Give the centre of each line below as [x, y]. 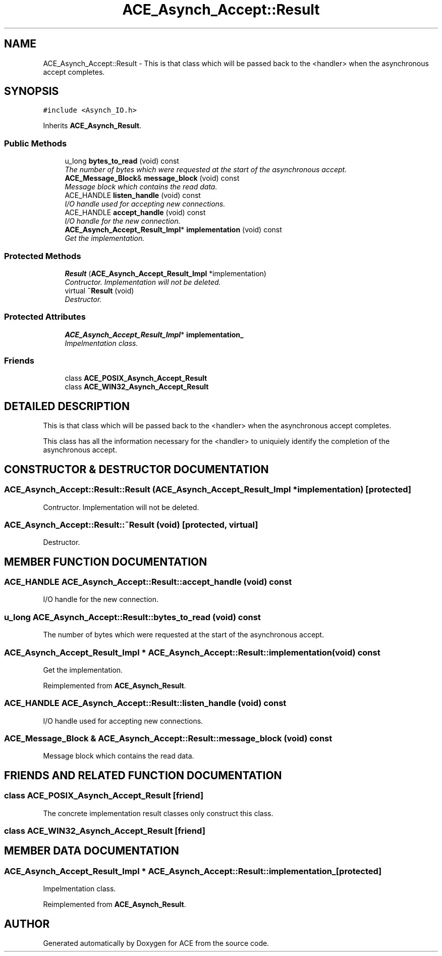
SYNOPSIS [32, 91]
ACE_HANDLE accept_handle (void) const [135, 213]
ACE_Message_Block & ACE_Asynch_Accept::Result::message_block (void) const [168, 739]
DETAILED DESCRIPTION [67, 406]
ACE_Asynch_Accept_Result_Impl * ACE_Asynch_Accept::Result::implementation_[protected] [193, 871]
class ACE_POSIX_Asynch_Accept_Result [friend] [104, 796]
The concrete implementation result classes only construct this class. [158, 813]
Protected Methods [43, 256]
